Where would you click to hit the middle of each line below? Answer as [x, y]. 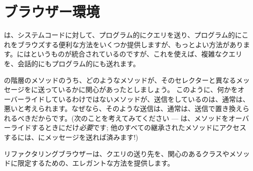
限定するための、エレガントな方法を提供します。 [96, 163]
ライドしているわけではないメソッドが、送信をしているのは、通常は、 [137, 99]
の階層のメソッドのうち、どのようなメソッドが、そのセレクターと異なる [120, 80]
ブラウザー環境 [52, 11]
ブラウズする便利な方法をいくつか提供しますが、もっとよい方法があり [130, 44]
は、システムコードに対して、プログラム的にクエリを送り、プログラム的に [123, 35]
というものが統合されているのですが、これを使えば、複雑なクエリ [136, 54]
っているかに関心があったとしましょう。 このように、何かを [141, 89]
